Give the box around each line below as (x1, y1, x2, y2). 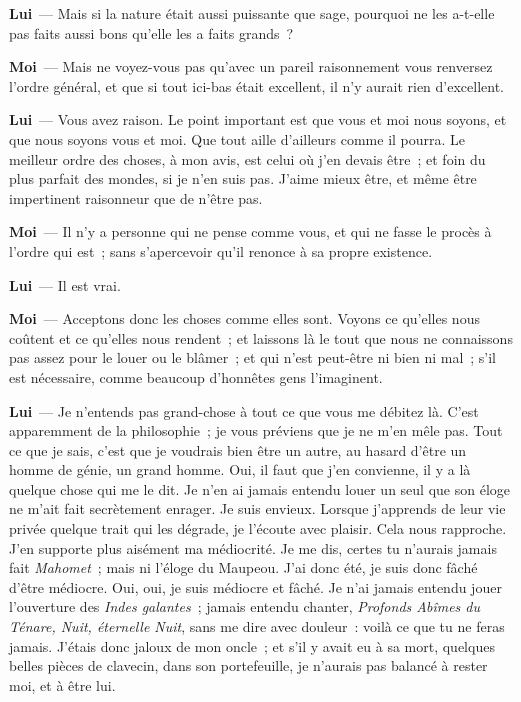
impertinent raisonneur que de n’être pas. (9, 187, 263, 208)
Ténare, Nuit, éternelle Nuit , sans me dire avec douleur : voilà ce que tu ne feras (9, 616, 505, 637)
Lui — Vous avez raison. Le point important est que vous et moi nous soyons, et (9, 109, 507, 130)
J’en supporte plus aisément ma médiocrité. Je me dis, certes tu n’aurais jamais (9, 537, 497, 558)
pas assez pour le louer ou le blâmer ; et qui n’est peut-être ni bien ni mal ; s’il (9, 347, 497, 368)
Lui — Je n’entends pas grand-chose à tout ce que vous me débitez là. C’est (9, 400, 479, 421)
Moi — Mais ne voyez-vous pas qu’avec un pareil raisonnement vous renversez (9, 56, 493, 77)
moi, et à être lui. (9, 674, 116, 695)
